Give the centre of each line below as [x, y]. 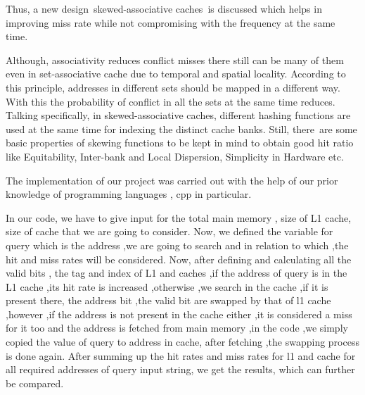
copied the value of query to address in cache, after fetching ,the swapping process [182, 342]
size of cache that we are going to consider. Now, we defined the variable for [169, 231]
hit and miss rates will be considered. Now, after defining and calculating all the [179, 259]
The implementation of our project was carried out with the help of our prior [172, 180]
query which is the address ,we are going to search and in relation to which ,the [177, 245]
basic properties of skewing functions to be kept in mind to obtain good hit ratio [180, 143]
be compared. [35, 383]
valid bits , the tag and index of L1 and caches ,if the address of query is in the [177, 273]
